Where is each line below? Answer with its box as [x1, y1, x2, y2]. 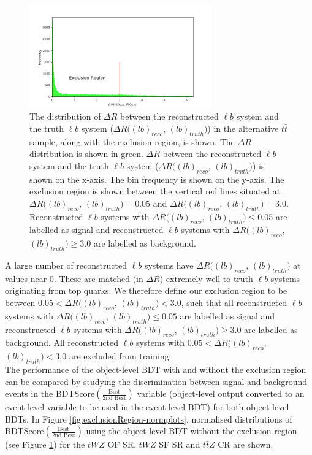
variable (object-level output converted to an [137, 387, 305, 400]
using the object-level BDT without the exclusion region [86, 424, 297, 437]
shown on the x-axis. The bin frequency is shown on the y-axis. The [29, 172, 284, 185]
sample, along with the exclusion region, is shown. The [29, 135, 235, 148]
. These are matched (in [53, 272, 143, 285]
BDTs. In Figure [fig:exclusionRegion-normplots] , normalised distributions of [5, 412, 292, 425]
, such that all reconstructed [181, 296, 287, 308]
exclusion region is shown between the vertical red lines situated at [29, 185, 281, 197]
